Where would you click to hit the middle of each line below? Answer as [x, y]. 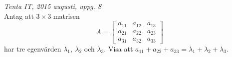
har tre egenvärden [33, 48]
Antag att [19, 16]
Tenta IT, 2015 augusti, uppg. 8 [53, 6]
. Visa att [118, 48]
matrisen [66, 16]
